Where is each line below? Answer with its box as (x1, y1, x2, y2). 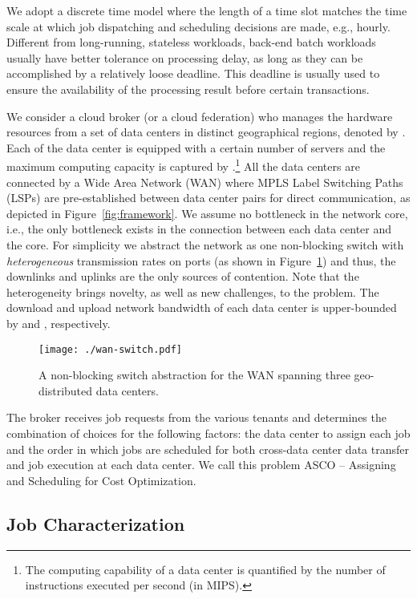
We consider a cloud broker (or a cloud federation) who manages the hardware (6, 107, 393, 124)
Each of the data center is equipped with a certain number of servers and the (6, 139, 386, 156)
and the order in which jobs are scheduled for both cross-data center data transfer (6, 440, 409, 457)
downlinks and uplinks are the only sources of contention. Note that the (6, 268, 359, 285)
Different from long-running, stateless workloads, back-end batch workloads (6, 34, 376, 51)
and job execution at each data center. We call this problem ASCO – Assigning (6, 456, 396, 473)
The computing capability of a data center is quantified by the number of (25, 561, 386, 577)
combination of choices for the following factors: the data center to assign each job (6, 424, 411, 441)
